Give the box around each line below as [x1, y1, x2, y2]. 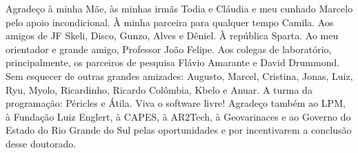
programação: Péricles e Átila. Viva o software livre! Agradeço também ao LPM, [6, 96, 346, 110]
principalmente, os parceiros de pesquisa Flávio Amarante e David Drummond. [6, 55, 340, 70]
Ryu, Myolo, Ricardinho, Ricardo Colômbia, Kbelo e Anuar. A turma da [6, 82, 312, 96]
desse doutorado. [6, 136, 77, 150]
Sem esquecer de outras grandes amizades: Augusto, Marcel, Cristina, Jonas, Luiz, [6, 68, 353, 83]
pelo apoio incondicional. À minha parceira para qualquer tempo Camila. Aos [6, 14, 334, 29]
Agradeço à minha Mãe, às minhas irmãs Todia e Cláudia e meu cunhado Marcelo [6, 1, 353, 15]
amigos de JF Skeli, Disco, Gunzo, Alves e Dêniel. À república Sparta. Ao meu [6, 28, 339, 43]
